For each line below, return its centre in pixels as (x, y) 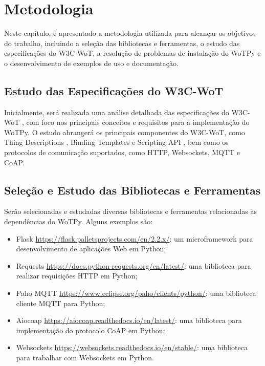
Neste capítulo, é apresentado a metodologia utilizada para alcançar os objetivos (130, 33)
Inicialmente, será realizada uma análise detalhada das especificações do (117, 112)
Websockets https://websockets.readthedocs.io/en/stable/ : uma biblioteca (132, 347)
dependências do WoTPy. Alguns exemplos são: (79, 221)
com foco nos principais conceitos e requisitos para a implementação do (138, 122)
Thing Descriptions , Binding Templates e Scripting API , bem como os (116, 142)
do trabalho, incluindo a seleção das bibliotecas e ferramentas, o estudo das (122, 43)
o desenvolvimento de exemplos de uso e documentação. (91, 63)
